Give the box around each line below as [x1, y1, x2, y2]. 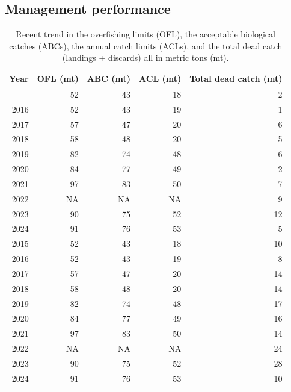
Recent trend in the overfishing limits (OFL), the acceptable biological [16, 28, 275, 40]
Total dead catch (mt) [189, 72, 283, 84]
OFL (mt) [37, 72, 79, 84]
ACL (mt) [139, 72, 182, 84]
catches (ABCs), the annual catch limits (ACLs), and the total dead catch [9, 39, 283, 52]
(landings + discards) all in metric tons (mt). [62, 51, 229, 64]
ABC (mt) [87, 72, 131, 84]
